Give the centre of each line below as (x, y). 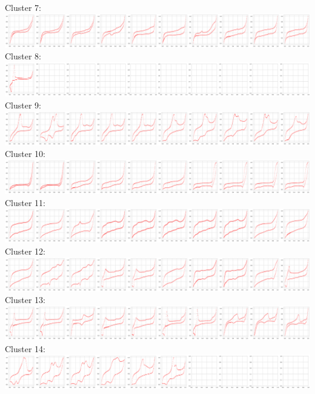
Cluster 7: (23, 7)
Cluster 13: (25, 300)
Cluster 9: (23, 105)
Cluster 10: (25, 154)
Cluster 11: (25, 202)
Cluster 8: (23, 56)
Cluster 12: (25, 251)
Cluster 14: (25, 348)
